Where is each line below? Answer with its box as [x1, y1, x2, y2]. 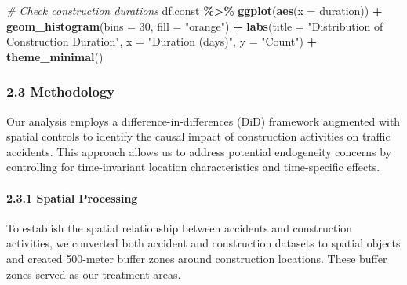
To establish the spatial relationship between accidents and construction [6, 219, 353, 236]
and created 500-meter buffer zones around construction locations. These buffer [6, 250, 387, 266]
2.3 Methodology [6, 82, 115, 101]
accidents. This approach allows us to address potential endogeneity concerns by [6, 143, 392, 159]
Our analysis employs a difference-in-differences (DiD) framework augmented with [6, 112, 401, 129]
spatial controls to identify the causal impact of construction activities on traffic [6, 128, 391, 144]
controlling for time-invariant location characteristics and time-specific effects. [6, 159, 380, 175]
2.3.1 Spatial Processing [6, 189, 138, 206]
